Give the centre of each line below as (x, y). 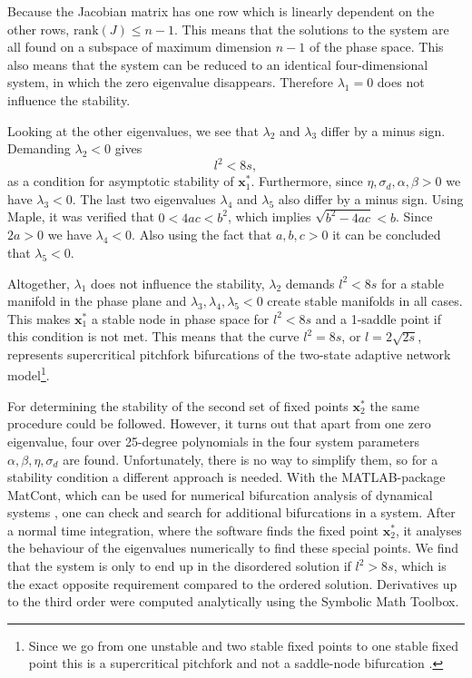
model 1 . (29, 374)
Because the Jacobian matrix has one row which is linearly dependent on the (221, 11)
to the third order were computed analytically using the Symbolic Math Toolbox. (233, 601)
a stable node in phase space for (180, 318)
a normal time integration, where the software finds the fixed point (193, 530)
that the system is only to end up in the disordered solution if (179, 566)
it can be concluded (387, 235)
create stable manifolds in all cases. (365, 301)
